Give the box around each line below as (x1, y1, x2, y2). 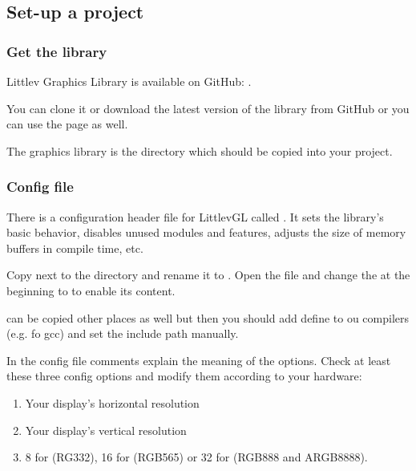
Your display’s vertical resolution (25, 421, 187, 438)
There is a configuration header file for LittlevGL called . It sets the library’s (6, 208, 384, 225)
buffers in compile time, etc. (6, 239, 143, 256)
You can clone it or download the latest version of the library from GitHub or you (6, 99, 410, 116)
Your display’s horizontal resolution (25, 394, 200, 411)
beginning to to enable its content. (6, 282, 176, 298)
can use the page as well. (6, 116, 128, 132)
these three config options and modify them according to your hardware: (6, 367, 362, 384)
